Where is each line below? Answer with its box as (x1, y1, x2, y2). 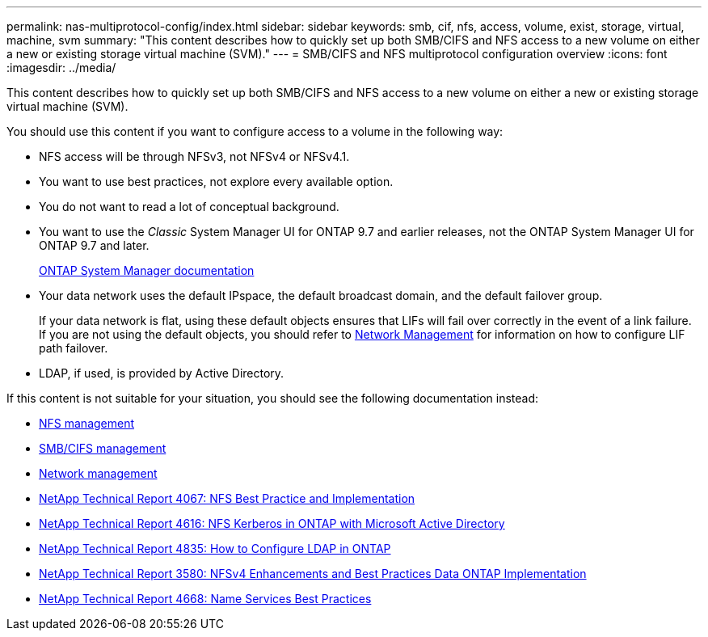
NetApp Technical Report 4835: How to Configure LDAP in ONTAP (39, 542, 391, 555)
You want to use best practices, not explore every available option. (39, 175, 394, 188)
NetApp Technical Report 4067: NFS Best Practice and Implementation (39, 491, 415, 505)
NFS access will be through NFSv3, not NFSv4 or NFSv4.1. (39, 150, 350, 163)
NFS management (39, 416, 135, 430)
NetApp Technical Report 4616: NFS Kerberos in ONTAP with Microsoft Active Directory (39, 517, 505, 530)
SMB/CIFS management (39, 441, 166, 455)
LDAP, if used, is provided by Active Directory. (39, 366, 284, 380)
